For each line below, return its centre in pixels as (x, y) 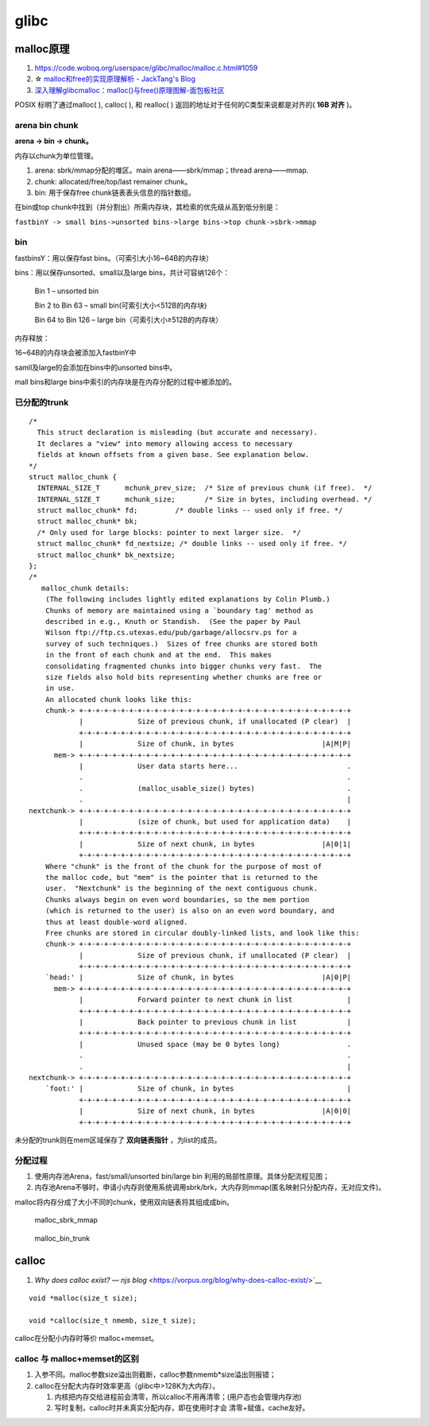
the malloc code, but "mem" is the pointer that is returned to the (181, 877)
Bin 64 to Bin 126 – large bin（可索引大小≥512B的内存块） (128, 320)
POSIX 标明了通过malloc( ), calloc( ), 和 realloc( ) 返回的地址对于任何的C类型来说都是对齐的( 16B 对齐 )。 (186, 105)
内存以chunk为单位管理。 (56, 156)
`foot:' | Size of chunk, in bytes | (198, 1089)
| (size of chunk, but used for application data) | (215, 821)
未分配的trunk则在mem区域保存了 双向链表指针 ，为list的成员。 (118, 1140)
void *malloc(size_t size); (83, 1298)
